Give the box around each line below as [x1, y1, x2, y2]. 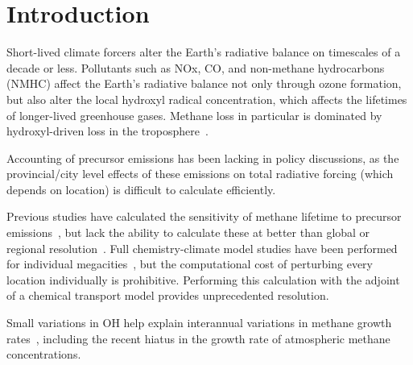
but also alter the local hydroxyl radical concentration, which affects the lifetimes [6, 90, 407, 107]
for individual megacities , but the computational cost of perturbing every [6, 255, 373, 272]
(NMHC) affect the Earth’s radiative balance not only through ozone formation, [6, 75, 402, 92]
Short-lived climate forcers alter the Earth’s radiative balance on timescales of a [6, 44, 401, 60]
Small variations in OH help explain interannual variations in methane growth [6, 314, 392, 331]
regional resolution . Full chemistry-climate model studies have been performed [6, 239, 398, 256]
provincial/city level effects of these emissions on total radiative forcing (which [6, 165, 394, 182]
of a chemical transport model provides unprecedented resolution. [6, 287, 329, 304]
